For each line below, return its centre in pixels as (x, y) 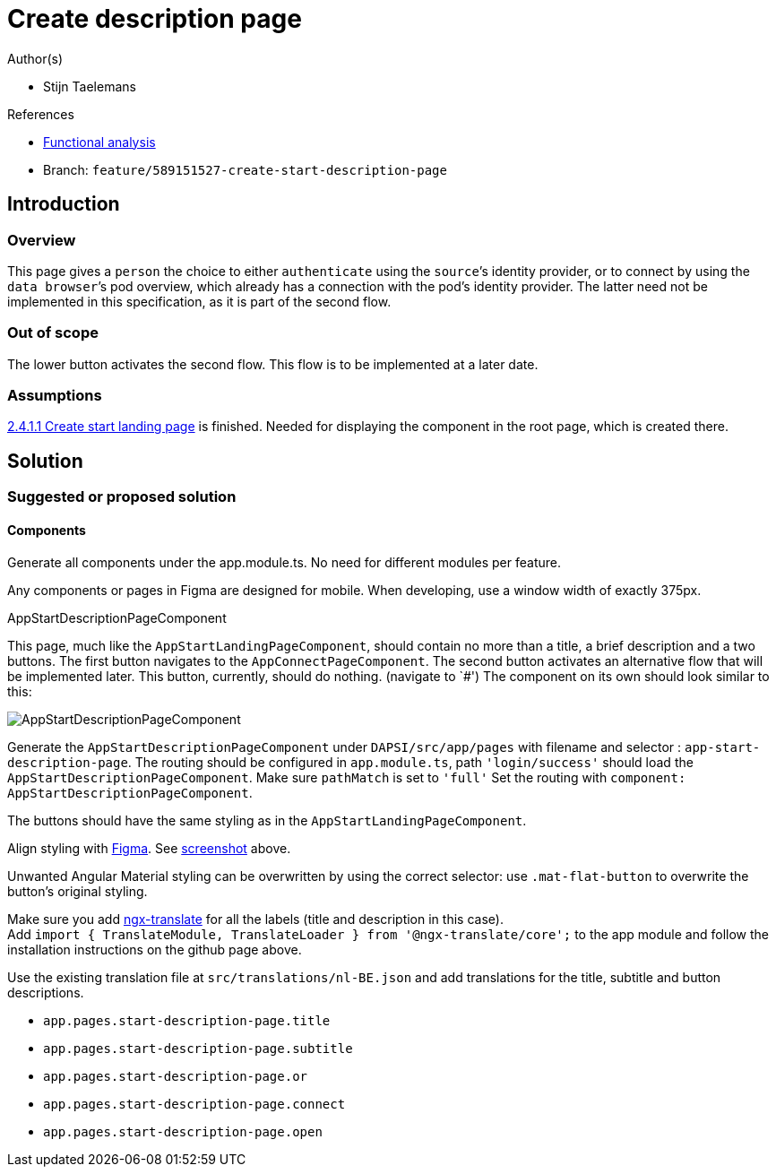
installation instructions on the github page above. (155, 949)
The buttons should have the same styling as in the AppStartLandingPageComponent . (267, 820)
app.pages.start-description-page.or (176, 1076)
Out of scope (53, 333)
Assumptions (55, 396)
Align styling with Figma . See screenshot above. (149, 848)
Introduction (64, 204)
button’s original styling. (78, 891)
